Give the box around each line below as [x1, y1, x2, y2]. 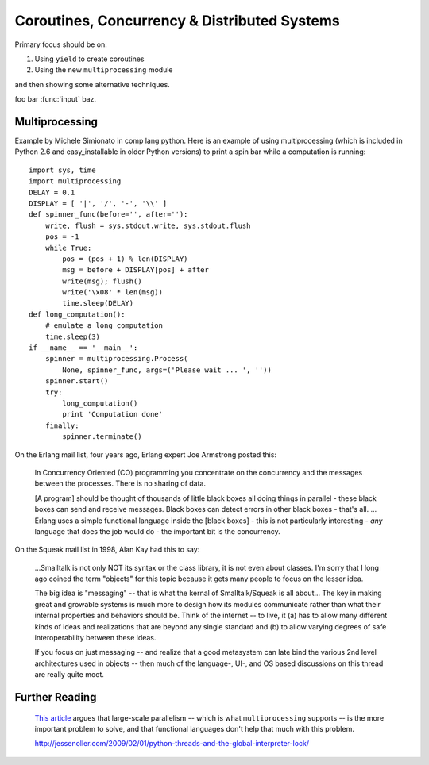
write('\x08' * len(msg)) [62, 288, 163, 297]
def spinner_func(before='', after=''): [29, 210, 188, 219]
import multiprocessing [29, 177, 122, 186]
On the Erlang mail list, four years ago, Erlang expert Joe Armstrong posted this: [14, 449, 277, 459]
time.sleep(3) [44, 332, 101, 341]
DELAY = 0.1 [29, 187, 75, 197]
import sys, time [29, 165, 96, 175]
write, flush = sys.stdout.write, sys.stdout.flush [44, 221, 251, 230]
